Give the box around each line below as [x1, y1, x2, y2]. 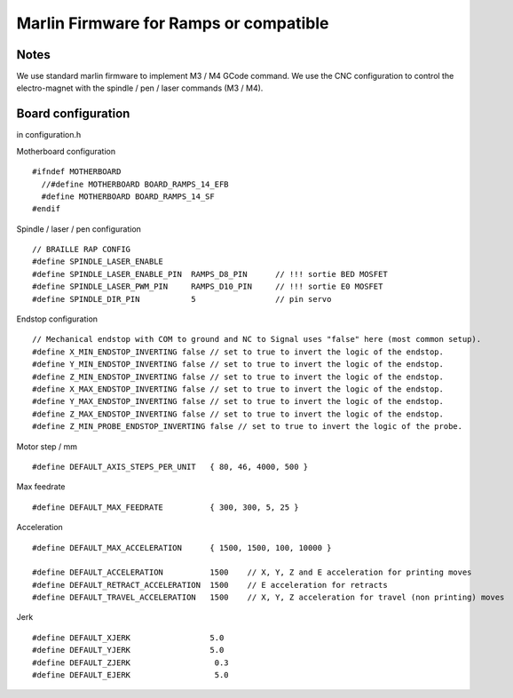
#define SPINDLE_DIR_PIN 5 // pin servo [32, 294, 332, 304]
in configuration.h [16, 130, 82, 140]
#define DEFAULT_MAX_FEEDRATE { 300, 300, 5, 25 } [32, 502, 299, 512]
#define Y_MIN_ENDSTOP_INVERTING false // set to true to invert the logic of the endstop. [32, 360, 444, 369]
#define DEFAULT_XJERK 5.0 [32, 632, 225, 643]
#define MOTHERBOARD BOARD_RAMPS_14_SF [41, 191, 215, 202]
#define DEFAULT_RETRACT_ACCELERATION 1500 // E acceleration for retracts [32, 580, 388, 590]
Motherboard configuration [16, 146, 115, 156]
